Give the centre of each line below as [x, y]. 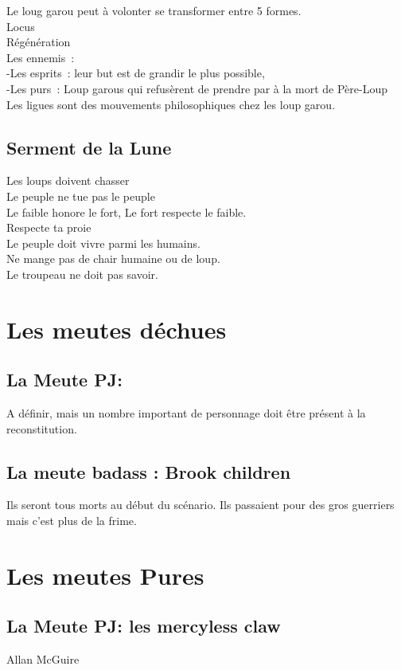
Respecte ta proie [49, 227]
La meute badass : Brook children [149, 471]
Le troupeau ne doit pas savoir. [82, 274]
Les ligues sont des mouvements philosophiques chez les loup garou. [171, 104]
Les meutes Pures [105, 575]
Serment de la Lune [89, 147]
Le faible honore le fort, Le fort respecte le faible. [127, 212]
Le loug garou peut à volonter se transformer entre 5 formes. [154, 10]
